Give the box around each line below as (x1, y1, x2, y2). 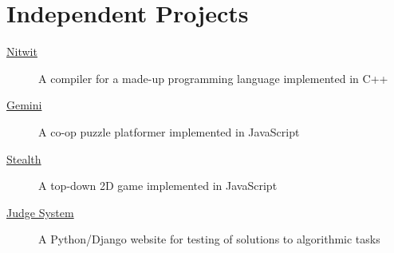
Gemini (6, 97, 42, 113)
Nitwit (6, 43, 37, 60)
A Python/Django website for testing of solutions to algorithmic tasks (38, 231, 380, 247)
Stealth (6, 150, 41, 167)
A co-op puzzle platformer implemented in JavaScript (38, 123, 300, 140)
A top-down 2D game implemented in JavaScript (38, 177, 278, 194)
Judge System (6, 204, 74, 220)
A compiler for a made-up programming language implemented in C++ (38, 69, 388, 86)
